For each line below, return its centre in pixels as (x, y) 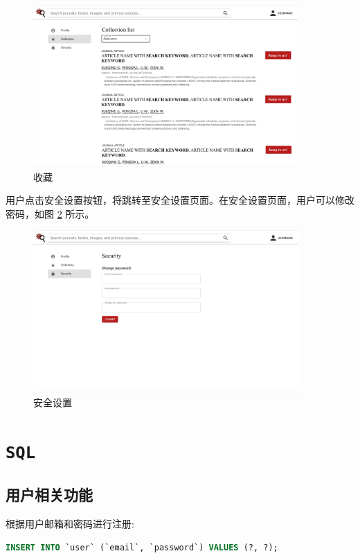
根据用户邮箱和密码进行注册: (70, 524)
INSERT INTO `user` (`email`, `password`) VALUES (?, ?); (142, 547)
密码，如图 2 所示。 (50, 213)
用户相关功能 (49, 495)
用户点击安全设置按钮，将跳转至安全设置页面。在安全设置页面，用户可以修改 (180, 200)
